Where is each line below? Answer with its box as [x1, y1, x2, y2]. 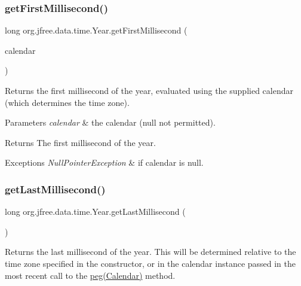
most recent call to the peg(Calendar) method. [5, 269, 176, 281]
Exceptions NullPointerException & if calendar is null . [5, 156, 204, 169]
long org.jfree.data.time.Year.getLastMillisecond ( [5, 205, 186, 218]
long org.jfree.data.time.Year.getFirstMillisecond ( [5, 24, 188, 36]
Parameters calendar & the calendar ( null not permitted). [5, 116, 216, 129]
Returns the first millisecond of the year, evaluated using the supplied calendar [5, 84, 293, 96]
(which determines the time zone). [5, 96, 130, 108]
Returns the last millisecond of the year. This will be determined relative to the [5, 245, 296, 258]
